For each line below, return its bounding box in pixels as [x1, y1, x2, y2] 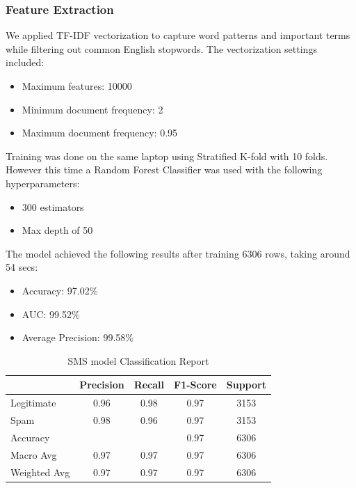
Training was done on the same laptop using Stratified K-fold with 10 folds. [6, 148, 328, 163]
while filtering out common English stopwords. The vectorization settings [6, 41, 317, 56]
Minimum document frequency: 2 [22, 102, 163, 116]
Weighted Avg [10, 464, 70, 479]
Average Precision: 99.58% [22, 330, 133, 345]
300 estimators [22, 199, 84, 214]
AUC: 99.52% [22, 306, 80, 321]
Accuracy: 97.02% [22, 283, 98, 297]
